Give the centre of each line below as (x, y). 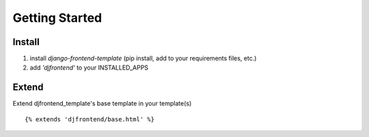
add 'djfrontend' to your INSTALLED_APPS (89, 67)
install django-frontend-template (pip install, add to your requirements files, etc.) (143, 59)
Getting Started (57, 18)
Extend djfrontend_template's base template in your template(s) (102, 104)
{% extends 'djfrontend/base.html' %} (90, 119)
